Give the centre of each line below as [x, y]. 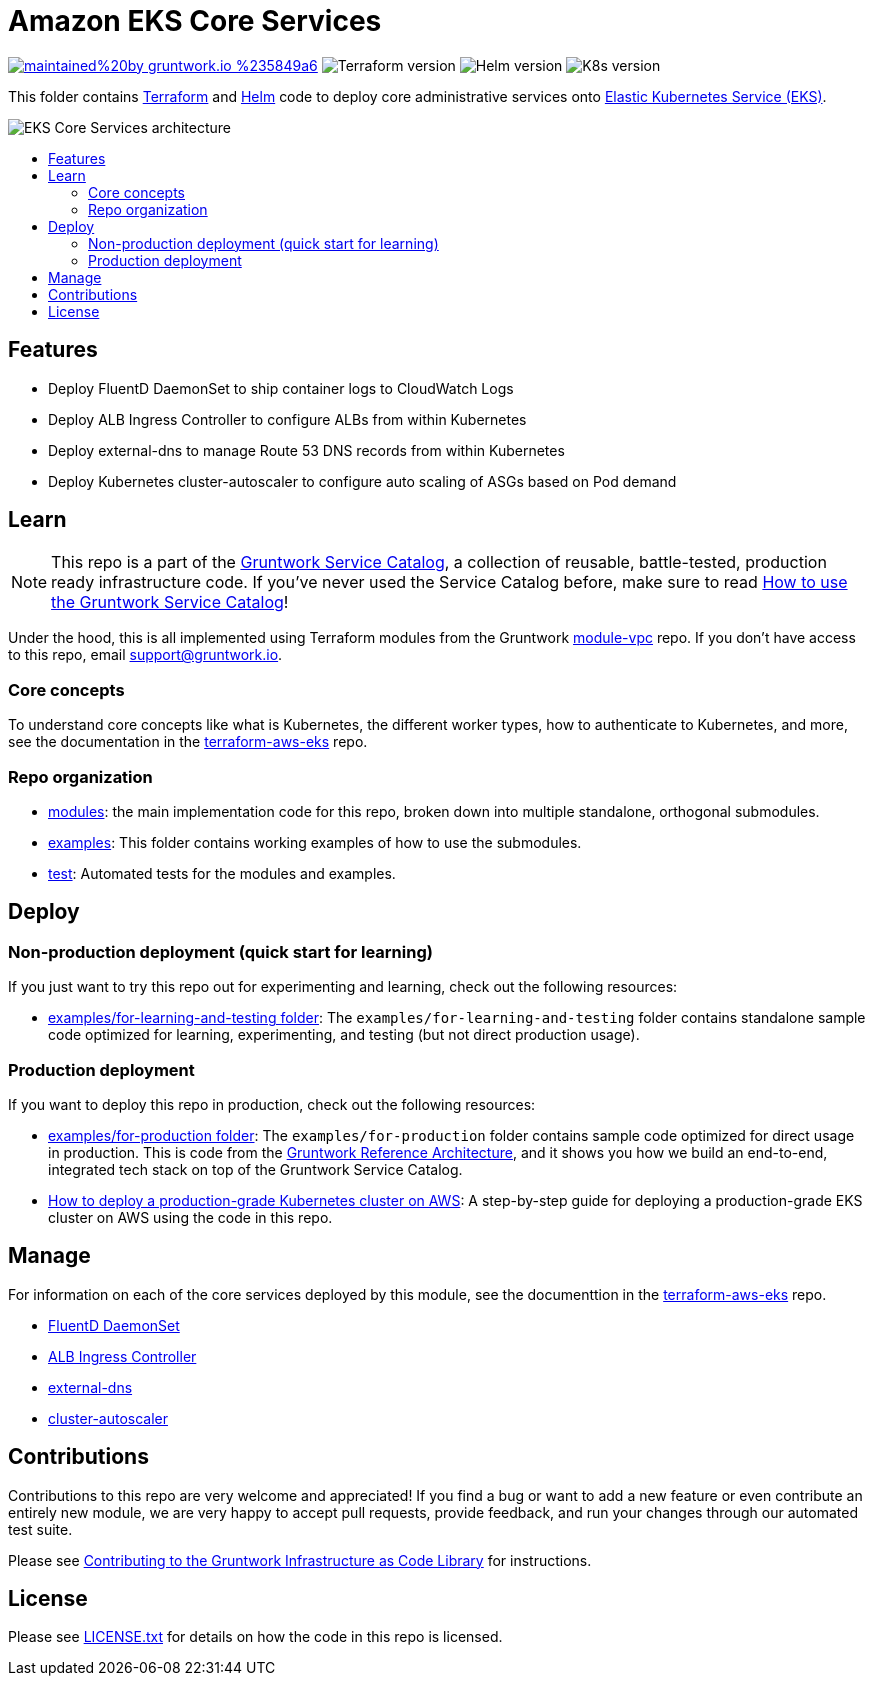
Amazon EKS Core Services [195, 21]
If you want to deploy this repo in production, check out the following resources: [272, 1104]
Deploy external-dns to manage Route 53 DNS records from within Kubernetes [306, 450]
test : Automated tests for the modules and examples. [222, 873]
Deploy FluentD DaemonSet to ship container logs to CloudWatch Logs [281, 388]
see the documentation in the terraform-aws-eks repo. [188, 742]
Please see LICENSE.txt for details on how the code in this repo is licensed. [255, 1637]
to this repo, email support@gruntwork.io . [145, 655]
